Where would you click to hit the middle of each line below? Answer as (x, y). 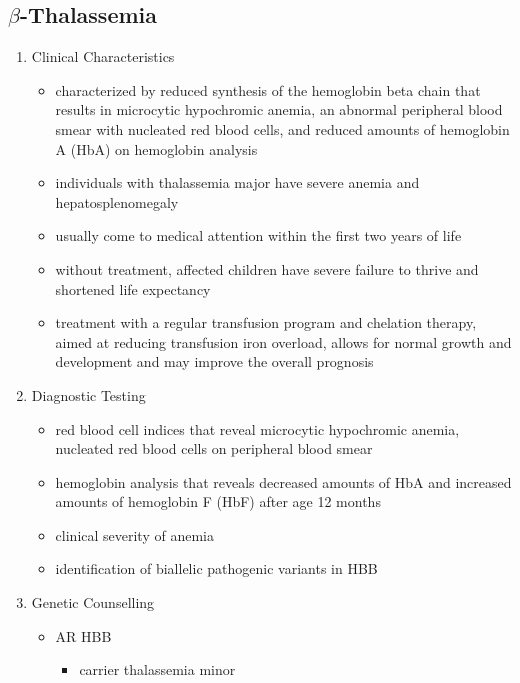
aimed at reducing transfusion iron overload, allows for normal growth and (283, 341)
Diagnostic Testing (88, 394)
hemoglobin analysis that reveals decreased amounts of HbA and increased (283, 481)
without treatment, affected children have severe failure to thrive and (267, 268)
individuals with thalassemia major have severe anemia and (237, 182)
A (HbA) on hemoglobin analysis (156, 148)
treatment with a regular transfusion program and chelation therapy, (266, 322)
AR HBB (83, 635)
